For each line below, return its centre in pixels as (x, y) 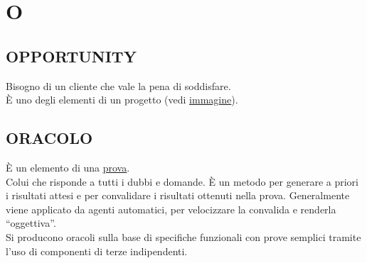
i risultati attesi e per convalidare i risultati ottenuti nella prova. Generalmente (178, 195)
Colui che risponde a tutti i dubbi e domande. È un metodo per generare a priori (182, 181)
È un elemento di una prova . (68, 167)
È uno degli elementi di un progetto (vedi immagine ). (122, 100)
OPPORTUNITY (71, 56)
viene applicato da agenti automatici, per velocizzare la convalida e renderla (171, 209)
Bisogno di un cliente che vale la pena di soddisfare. (118, 85)
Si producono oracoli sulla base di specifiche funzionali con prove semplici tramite (183, 236)
